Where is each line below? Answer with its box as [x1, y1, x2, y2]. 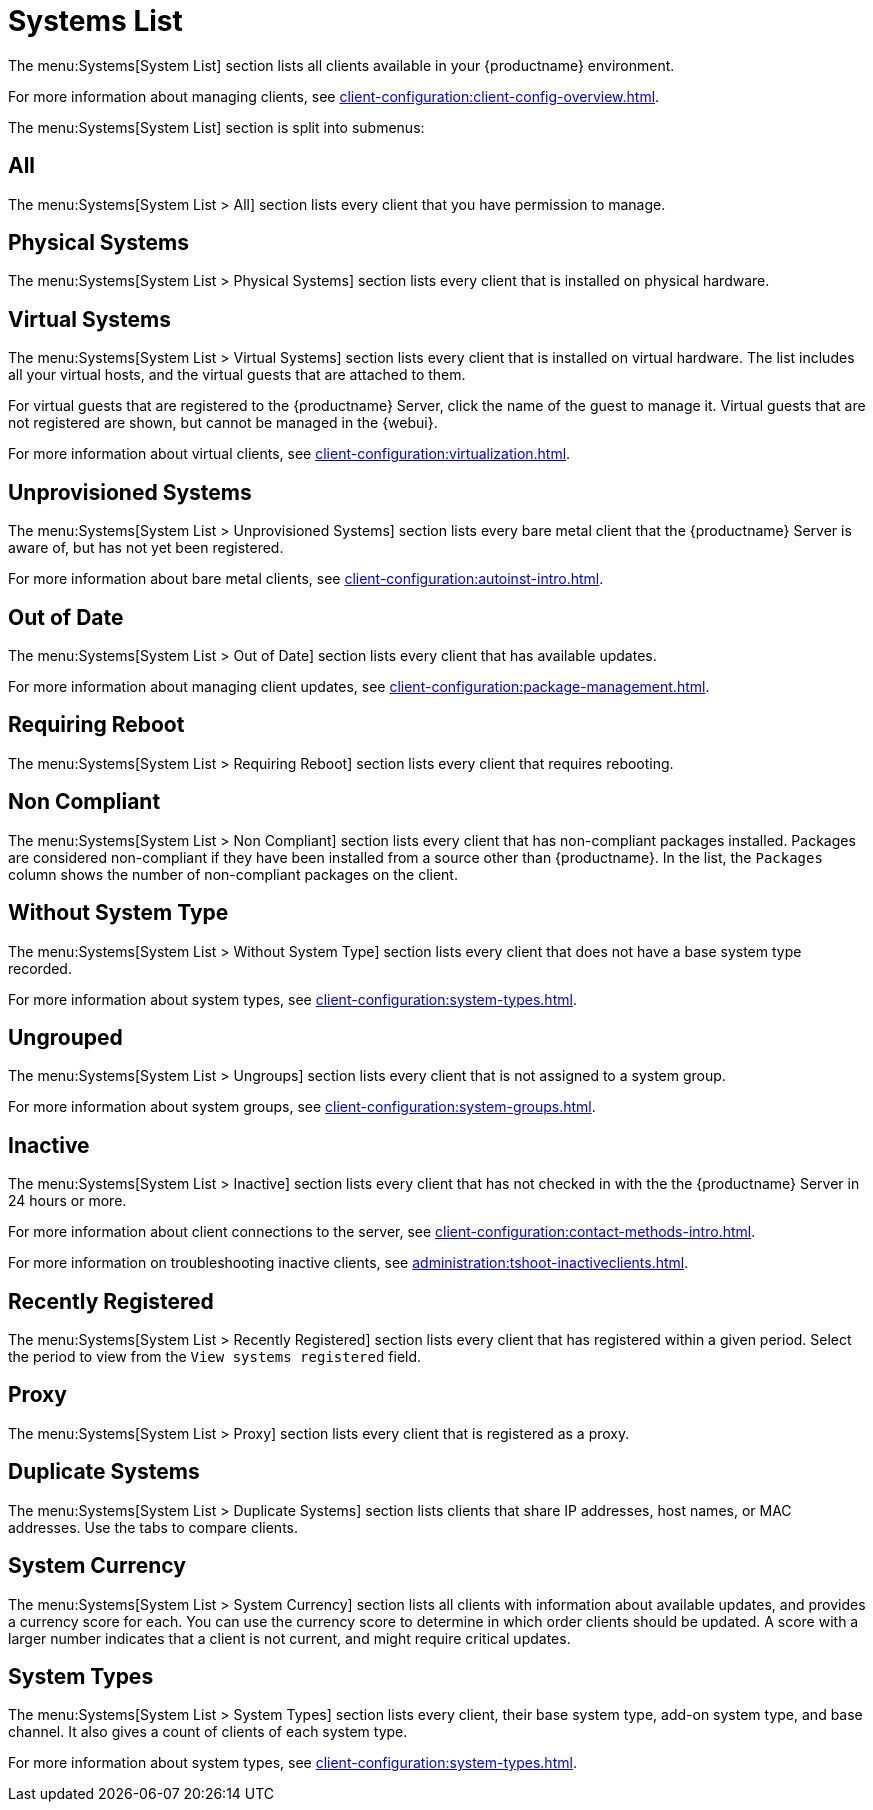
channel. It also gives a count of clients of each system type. [8, 1723, 408, 1741]
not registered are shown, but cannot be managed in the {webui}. [8, 414, 438, 432]
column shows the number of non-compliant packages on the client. [8, 865, 458, 883]
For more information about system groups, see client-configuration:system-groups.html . [8, 1098, 596, 1116]
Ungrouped [8, 1024, 123, 1050]
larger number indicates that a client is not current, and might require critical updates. [8, 1629, 571, 1647]
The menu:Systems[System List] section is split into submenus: [8, 118, 425, 136]
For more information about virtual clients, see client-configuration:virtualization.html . [8, 445, 571, 463]
